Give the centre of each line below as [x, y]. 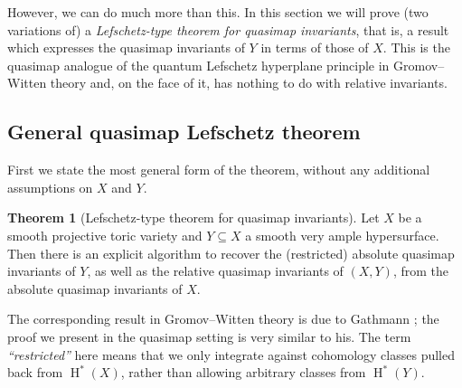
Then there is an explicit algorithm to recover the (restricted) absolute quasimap [231, 253]
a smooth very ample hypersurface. [342, 235]
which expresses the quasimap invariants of [126, 47]
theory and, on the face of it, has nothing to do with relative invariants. [249, 83]
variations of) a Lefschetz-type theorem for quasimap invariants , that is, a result [228, 29]
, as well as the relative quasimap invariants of [215, 271]
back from [35, 372]
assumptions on [50, 187]
